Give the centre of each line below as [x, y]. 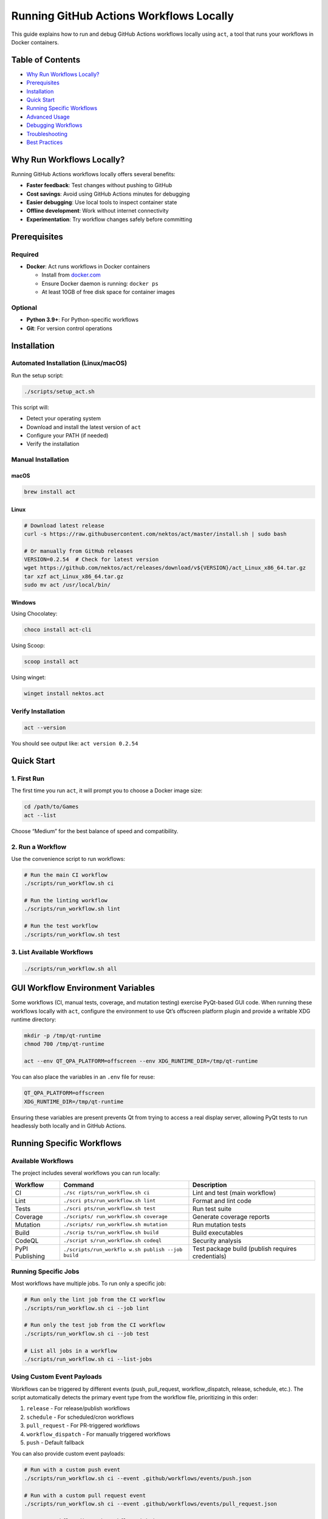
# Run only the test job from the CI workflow [94, 1325]
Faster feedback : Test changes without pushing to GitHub [99, 185]
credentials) [210, 1256]
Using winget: [29, 677]
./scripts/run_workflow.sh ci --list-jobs [88, 1359]
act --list [40, 815]
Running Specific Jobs [45, 1271]
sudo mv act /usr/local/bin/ [67, 585]
